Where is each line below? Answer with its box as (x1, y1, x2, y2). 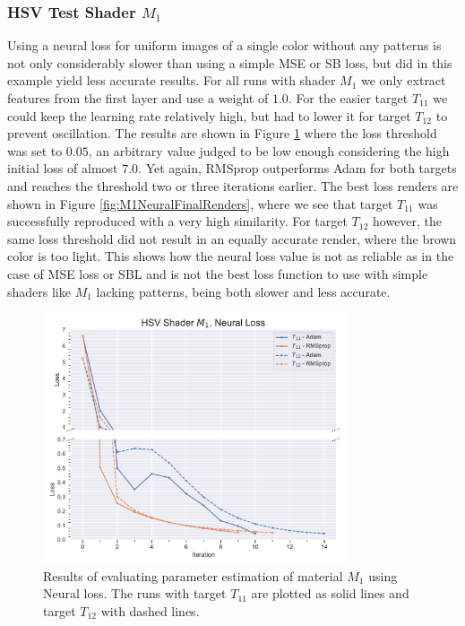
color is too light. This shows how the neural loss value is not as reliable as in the (7, 247, 454, 265)
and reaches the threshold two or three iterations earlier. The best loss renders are (7, 176, 459, 195)
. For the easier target (288, 89, 409, 107)
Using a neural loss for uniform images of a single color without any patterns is (7, 36, 442, 55)
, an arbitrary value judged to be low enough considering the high (88, 141, 450, 160)
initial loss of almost (7, 159, 118, 178)
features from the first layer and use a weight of (7, 89, 269, 107)
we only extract (361, 71, 446, 90)
